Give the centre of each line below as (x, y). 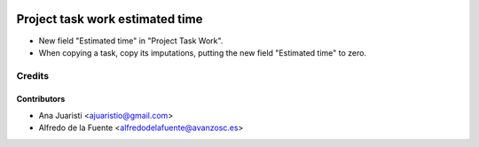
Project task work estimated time (110, 19)
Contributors (41, 99)
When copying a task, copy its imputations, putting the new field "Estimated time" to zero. (203, 52)
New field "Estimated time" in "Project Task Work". (131, 41)
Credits (32, 75)
